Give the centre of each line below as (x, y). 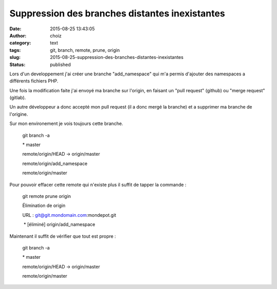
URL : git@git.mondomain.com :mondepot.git (69, 215)
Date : (15, 29)
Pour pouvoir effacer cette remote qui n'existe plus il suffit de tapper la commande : (98, 184)
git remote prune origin (47, 196)
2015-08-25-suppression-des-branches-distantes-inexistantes (117, 57)
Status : (17, 65)
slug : (15, 57)
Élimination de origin (44, 205)
